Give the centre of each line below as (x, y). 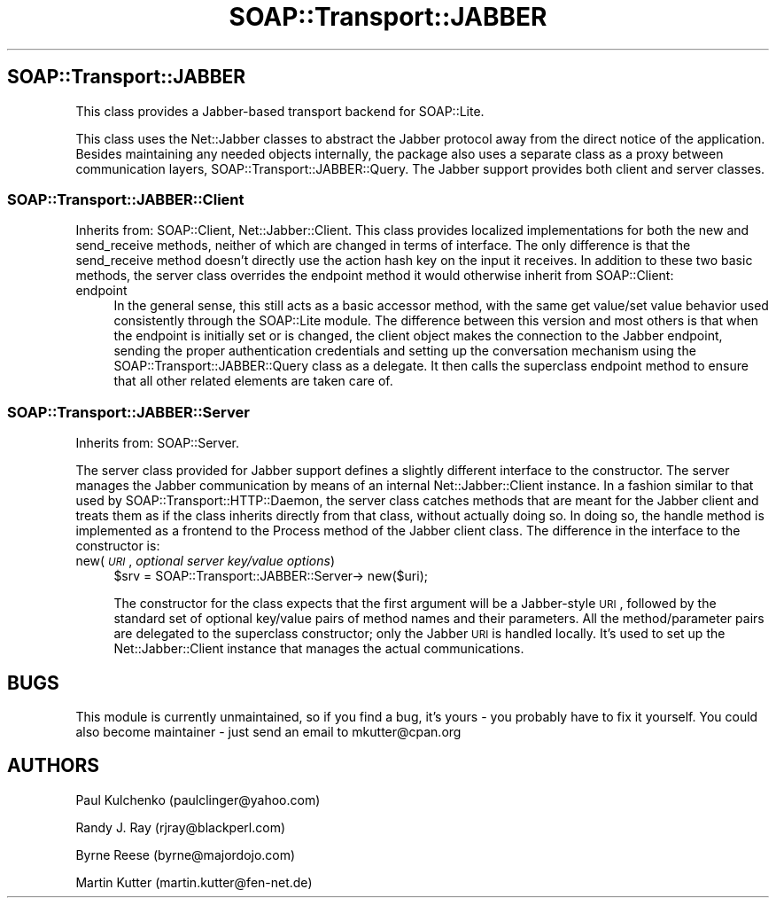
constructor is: (118, 546)
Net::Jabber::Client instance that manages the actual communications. (319, 649)
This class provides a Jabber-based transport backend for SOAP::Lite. (280, 111)
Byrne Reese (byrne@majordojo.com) (186, 854)
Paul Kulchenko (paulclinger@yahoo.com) (198, 800)
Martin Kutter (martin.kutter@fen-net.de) (194, 882)
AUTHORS (54, 766)
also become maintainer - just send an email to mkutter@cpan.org (268, 731)
